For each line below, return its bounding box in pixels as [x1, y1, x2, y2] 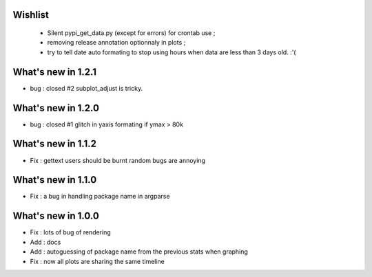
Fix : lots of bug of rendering [30, 228, 112, 236]
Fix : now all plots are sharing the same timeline [30, 257, 165, 265]
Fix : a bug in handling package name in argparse [30, 192, 170, 201]
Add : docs [30, 238, 61, 246]
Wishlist [12, 9, 50, 21]
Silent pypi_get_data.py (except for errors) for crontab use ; [47, 29, 216, 37]
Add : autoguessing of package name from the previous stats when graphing [30, 247, 248, 256]
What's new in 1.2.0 [12, 102, 100, 113]
